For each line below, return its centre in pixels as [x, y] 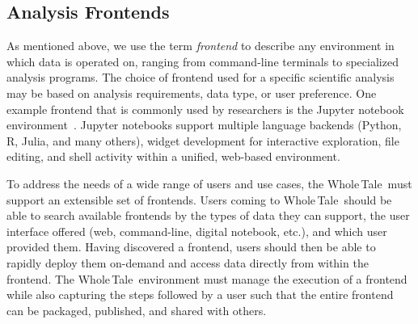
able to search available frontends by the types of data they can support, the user [208, 215]
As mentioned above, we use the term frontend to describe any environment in [201, 46]
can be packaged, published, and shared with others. [137, 310]
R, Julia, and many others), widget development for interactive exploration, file [203, 140]
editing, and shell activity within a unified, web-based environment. [173, 156]
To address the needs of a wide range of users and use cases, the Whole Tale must [209, 183]
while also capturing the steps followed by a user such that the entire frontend [200, 295]
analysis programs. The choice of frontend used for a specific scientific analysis [201, 77]
